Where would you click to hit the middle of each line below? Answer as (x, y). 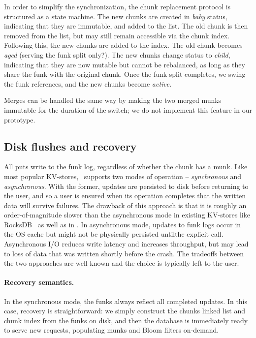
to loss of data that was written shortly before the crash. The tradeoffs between (124, 253)
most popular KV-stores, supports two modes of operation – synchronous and (123, 176)
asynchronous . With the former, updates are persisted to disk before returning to (126, 186)
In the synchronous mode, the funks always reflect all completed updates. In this (126, 301)
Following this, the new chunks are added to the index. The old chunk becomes (123, 45)
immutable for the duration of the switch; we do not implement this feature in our (128, 109)
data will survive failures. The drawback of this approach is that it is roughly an (125, 205)
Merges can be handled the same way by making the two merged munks (113, 100)
